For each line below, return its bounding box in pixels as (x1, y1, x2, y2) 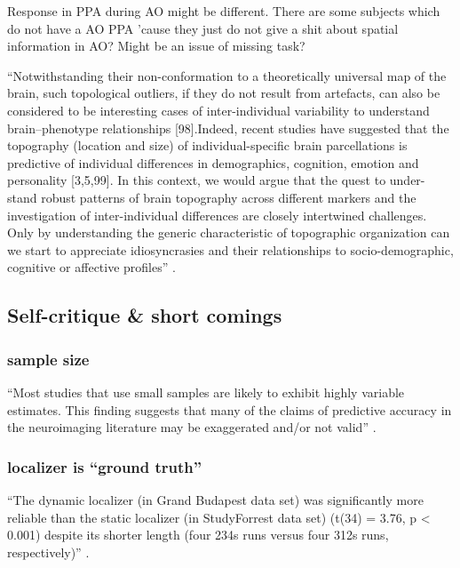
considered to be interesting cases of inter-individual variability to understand (7, 100, 430, 119)
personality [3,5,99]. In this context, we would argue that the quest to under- (7, 171, 425, 189)
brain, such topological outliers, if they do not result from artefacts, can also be (7, 84, 440, 102)
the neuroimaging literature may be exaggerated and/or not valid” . (7, 418, 377, 436)
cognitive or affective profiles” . (7, 258, 176, 276)
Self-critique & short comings (7, 301, 282, 329)
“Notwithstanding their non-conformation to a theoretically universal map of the (7, 66, 447, 84)
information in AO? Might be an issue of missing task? (7, 36, 305, 55)
